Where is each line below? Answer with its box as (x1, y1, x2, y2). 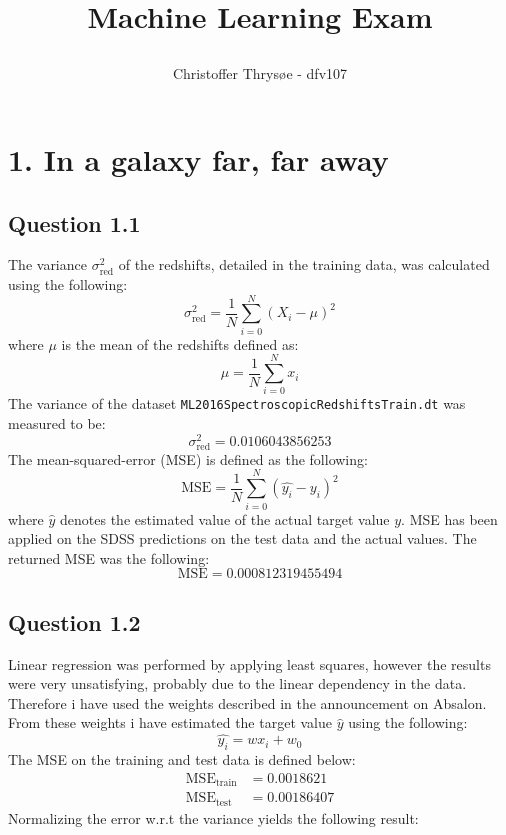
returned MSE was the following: (8, 547, 210, 568)
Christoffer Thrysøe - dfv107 (172, 63, 348, 84)
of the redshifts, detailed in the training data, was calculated (118, 254, 490, 275)
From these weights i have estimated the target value (8, 712, 333, 733)
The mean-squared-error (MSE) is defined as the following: (8, 448, 368, 469)
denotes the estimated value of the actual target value (60, 508, 390, 529)
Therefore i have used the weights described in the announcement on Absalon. (8, 692, 487, 713)
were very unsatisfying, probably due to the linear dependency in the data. (8, 673, 467, 694)
